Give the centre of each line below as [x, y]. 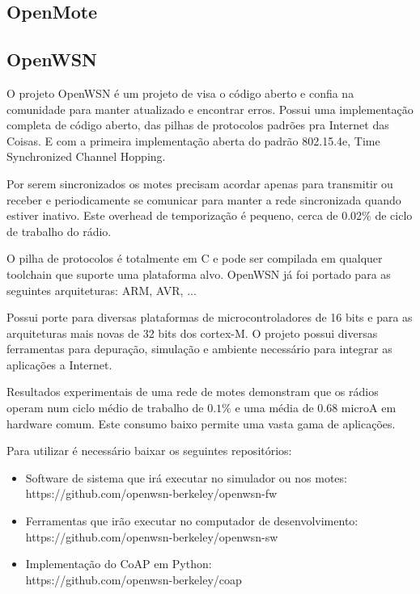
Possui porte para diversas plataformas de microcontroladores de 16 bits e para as [210, 317]
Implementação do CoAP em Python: [119, 564]
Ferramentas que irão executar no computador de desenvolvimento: [192, 521]
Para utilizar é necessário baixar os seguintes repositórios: [149, 451]
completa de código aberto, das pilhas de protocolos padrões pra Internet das [198, 125]
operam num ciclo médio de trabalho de [105, 408]
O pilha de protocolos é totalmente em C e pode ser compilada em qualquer [195, 258]
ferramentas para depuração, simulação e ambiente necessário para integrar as [199, 349]
